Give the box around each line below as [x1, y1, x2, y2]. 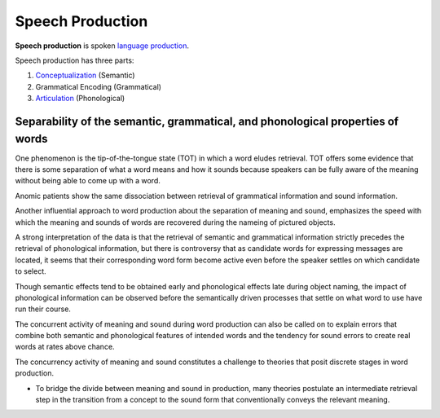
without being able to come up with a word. [15, 176, 161, 186]
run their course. [15, 304, 71, 314]
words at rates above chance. [15, 342, 115, 352]
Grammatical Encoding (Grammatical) [35, 81, 162, 91]
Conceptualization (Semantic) [35, 70, 135, 81]
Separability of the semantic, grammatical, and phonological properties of [15, 114, 399, 128]
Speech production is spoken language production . [15, 41, 189, 51]
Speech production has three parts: [15, 55, 134, 65]
